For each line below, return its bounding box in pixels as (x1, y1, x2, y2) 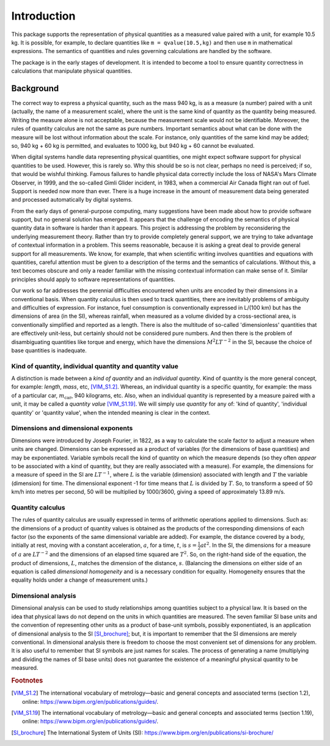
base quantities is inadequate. (11, 346, 87, 354)
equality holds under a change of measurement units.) (11, 576, 148, 583)
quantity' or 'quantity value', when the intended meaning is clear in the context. (11, 409, 211, 416)
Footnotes (11, 676, 43, 684)
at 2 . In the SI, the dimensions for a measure (200, 541, 311, 549)
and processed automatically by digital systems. (11, 196, 133, 203)
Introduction (11, 9, 76, 23)
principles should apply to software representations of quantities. (11, 276, 175, 283)
